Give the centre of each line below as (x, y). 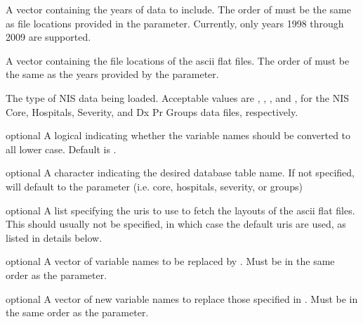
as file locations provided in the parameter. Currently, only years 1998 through (175, 23)
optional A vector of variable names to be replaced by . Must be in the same (170, 261)
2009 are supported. (48, 37)
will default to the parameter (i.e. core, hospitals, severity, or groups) (154, 186)
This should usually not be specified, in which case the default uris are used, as (176, 224)
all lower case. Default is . (61, 149)
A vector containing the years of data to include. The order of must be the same (178, 9)
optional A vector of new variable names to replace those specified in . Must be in (182, 298)
